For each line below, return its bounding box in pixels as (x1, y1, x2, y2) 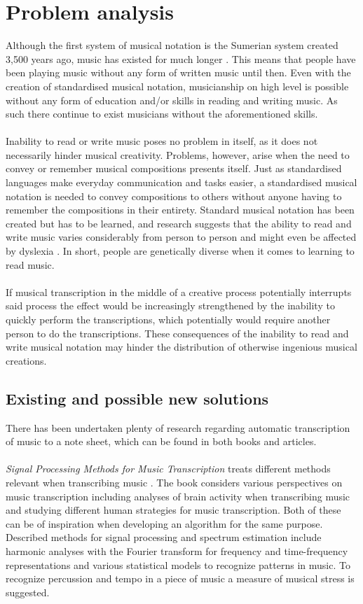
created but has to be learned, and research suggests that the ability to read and (6, 216, 352, 230)
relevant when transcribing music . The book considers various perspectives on (6, 475, 343, 489)
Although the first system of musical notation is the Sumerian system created (6, 38, 338, 52)
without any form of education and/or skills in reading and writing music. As (6, 92, 338, 107)
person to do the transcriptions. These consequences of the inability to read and (6, 325, 349, 340)
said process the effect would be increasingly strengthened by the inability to (6, 298, 335, 313)
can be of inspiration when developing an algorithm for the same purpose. (6, 516, 323, 531)
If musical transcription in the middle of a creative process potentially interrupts (6, 284, 352, 299)
